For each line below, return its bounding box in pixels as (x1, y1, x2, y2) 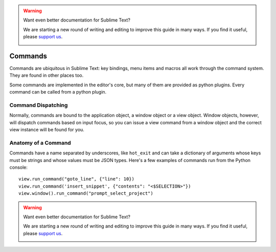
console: (9, 164, 28, 171)
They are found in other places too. (9, 72, 84, 79)
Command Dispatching (9, 102, 68, 109)
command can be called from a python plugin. (9, 89, 107, 95)
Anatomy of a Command (9, 139, 71, 146)
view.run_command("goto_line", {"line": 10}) (18, 176, 135, 182)
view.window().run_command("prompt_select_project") (18, 191, 153, 196)
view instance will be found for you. (9, 127, 84, 133)
